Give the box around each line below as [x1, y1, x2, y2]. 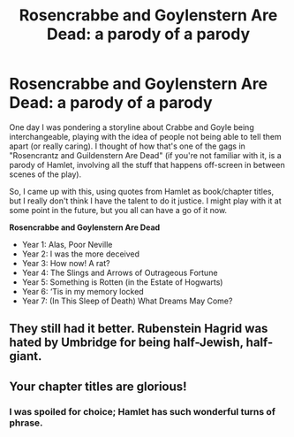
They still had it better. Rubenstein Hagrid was [9, 321, 268, 336]
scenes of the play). [9, 169, 82, 180]
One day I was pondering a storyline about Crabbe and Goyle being [9, 121, 254, 133]
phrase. [9, 417, 43, 429]
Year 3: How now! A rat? [21, 257, 110, 268]
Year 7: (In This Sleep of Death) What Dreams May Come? [21, 295, 233, 306]
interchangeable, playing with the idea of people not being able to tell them [9, 131, 283, 142]
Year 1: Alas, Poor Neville [21, 239, 113, 249]
